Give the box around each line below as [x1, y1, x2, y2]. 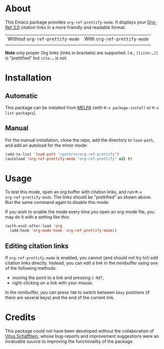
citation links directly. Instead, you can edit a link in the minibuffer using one [5, 260, 158, 266]
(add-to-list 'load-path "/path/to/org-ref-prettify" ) [5, 151, 119, 157]
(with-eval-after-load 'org [5, 224, 63, 228]
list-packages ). [5, 110, 37, 116]
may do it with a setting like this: [5, 214, 70, 220]
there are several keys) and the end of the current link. [5, 295, 115, 300]
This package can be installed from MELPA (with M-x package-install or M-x [5, 104, 159, 110]
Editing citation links [5, 242, 69, 250]
